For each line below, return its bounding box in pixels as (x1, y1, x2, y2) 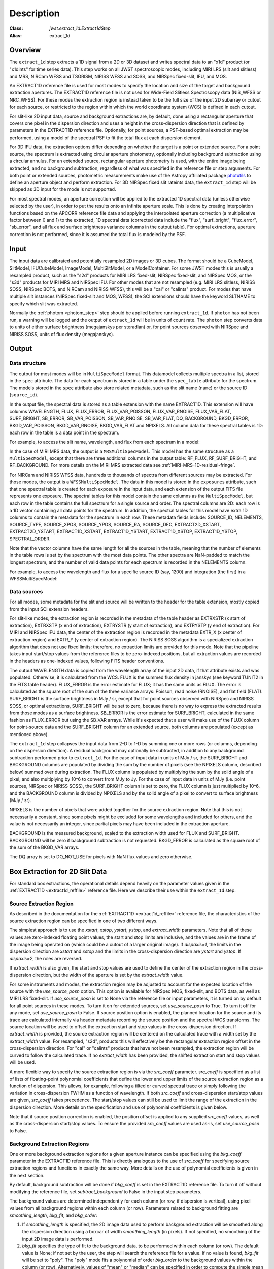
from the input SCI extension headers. (9, 606, 89, 612)
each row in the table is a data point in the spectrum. (9, 429, 119, 436)
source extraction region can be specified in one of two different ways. (9, 918, 158, 924)
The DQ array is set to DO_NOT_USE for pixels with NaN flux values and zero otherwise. (9, 853, 193, 860)
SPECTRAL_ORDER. (9, 536, 51, 542)
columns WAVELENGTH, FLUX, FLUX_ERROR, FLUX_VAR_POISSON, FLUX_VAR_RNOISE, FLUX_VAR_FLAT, (9, 408, 232, 414)
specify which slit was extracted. (9, 300, 78, 307)
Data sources (9, 588, 43, 595)
